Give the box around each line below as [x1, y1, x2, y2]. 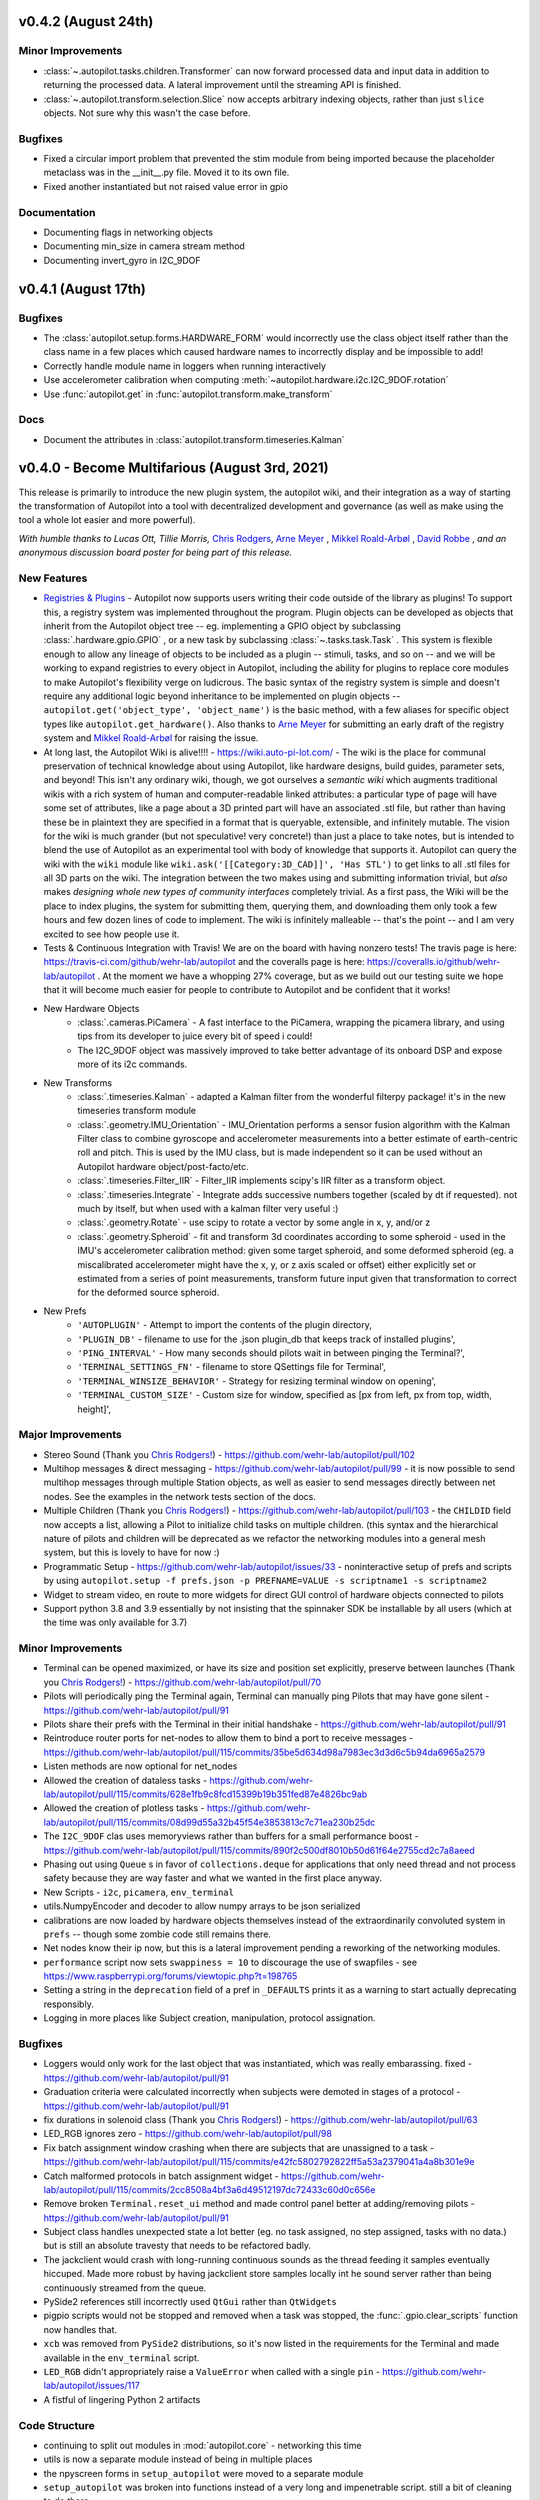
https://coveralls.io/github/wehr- [366, 956, 501, 968]
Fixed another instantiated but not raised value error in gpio [43, 180, 289, 192]
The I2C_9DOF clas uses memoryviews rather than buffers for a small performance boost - [43, 1830, 419, 1842]
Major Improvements [18, 1428, 122, 1442]
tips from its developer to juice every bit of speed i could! [77, 1030, 313, 1042]
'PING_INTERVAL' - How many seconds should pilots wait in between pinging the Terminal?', [77, 1346, 465, 1359]
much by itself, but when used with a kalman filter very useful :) [77, 1203, 339, 1215]
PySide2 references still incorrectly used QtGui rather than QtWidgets [43, 2296, 337, 2308]
